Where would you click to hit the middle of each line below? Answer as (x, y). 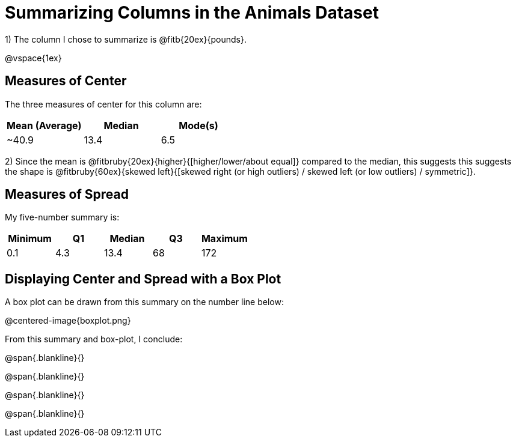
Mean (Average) (44, 125)
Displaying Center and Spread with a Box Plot (143, 279)
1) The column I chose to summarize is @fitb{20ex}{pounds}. (126, 39)
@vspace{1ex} (33, 58)
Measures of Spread (67, 195)
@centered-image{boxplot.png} (68, 321)
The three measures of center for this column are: (103, 104)
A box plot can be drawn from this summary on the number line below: (144, 302)
